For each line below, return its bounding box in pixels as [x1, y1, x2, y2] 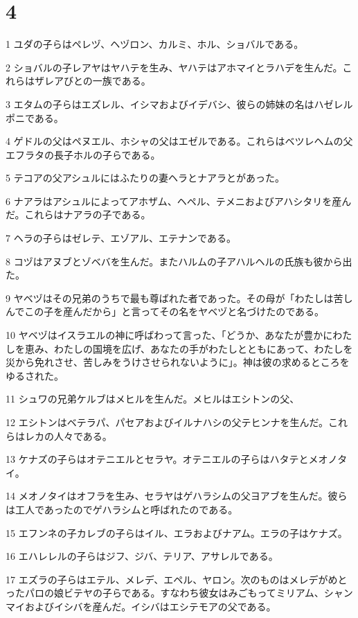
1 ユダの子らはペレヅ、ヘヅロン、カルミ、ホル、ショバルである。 [6, 37, 304, 51]
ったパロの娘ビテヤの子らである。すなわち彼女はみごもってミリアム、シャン [6, 585, 353, 600]
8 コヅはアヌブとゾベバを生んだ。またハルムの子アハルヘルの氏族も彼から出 [6, 254, 352, 268]
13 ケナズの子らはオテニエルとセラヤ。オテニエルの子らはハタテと [6, 452, 309, 466]
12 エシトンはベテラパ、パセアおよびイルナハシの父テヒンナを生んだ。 [6, 415, 329, 429]
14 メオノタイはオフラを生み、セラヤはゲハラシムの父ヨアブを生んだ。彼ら [6, 488, 348, 503]
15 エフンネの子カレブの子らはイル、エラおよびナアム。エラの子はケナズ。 [6, 525, 348, 540]
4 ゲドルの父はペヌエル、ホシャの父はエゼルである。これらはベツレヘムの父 [6, 134, 353, 148]
